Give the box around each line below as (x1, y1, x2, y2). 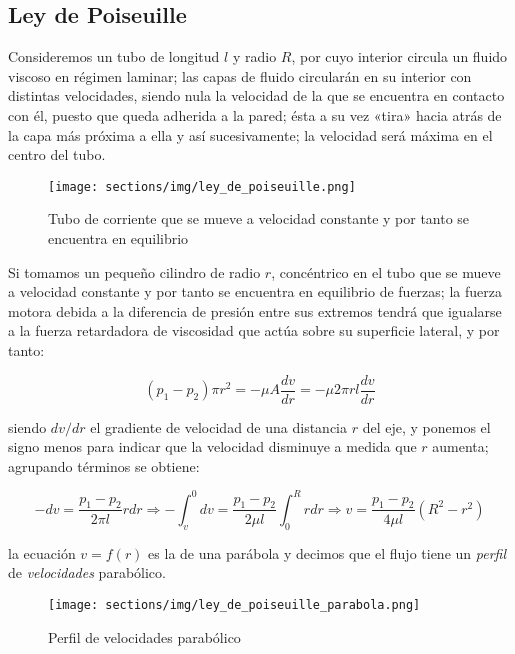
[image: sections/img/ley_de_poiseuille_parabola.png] (48, 597, 421, 612)
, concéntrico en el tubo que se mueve (271, 261, 501, 282)
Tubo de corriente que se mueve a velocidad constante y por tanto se (48, 208, 470, 229)
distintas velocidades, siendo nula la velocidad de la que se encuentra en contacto (8, 85, 505, 106)
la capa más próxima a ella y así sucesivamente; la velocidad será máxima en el (8, 124, 493, 145)
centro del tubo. (8, 144, 106, 165)
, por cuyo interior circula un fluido (291, 46, 508, 67)
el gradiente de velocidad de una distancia (90, 416, 347, 437)
